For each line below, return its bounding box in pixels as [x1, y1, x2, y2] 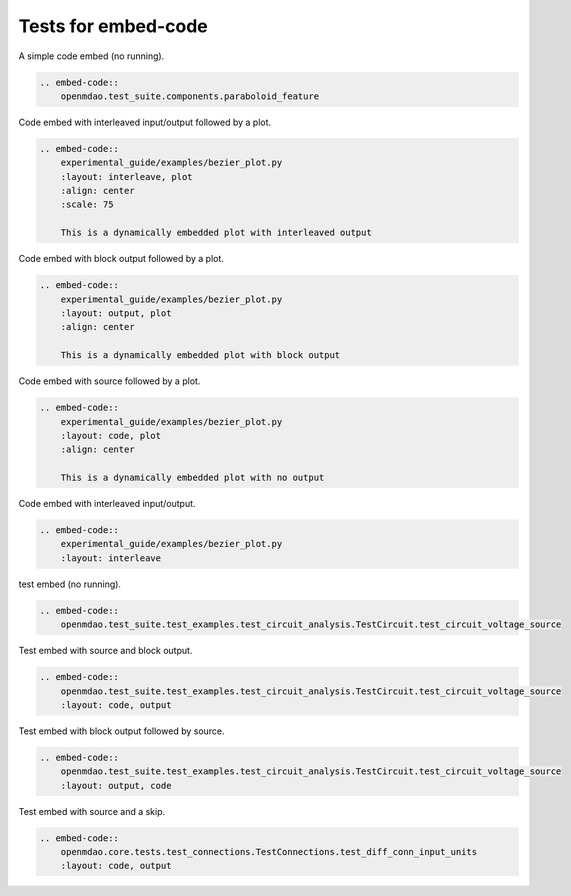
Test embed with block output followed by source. [18, 725, 225, 737]
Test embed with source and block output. [18, 645, 193, 657]
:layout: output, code [60, 780, 172, 791]
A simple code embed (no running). [18, 50, 165, 62]
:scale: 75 [60, 199, 114, 210]
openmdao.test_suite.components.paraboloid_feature [60, 90, 320, 102]
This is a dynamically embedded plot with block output [60, 350, 341, 361]
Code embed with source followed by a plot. [18, 375, 201, 387]
